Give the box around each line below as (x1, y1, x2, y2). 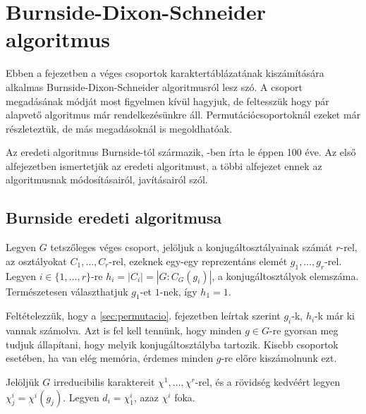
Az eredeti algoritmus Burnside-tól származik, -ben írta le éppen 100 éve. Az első (6, 145, 356, 159)
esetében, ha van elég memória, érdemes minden (6, 351, 214, 365)
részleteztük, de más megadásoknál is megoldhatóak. (6, 121, 233, 135)
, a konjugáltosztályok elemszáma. (212, 268, 359, 283)
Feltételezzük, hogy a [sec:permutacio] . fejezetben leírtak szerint (6, 308, 281, 323)
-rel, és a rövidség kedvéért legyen (195, 375, 341, 389)
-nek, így (159, 284, 197, 298)
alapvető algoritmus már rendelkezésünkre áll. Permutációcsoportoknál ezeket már (6, 107, 361, 122)
